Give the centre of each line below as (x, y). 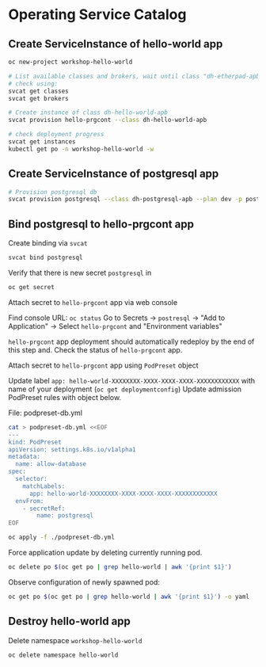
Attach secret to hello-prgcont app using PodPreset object (104, 365)
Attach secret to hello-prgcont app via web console (93, 302)
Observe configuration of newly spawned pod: (84, 582)
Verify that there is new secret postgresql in (80, 273)
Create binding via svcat (48, 243)
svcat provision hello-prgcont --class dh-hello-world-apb (108, 120)
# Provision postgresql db (53, 192)
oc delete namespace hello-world (63, 655)
